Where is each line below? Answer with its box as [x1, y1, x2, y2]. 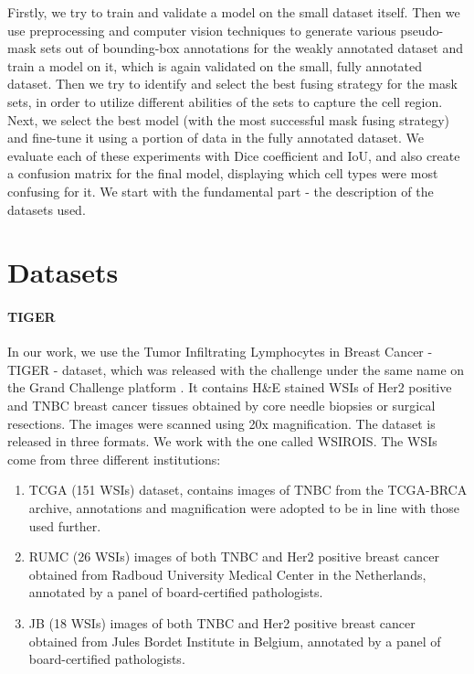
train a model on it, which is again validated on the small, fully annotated [7, 56, 423, 75]
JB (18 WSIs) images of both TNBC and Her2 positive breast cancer [28, 614, 416, 633]
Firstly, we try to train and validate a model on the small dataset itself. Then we [7, 3, 460, 21]
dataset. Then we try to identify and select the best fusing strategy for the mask [7, 74, 458, 93]
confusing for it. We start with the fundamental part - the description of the [7, 181, 434, 200]
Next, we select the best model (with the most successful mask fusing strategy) [7, 110, 450, 129]
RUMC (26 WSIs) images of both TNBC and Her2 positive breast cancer [28, 547, 439, 566]
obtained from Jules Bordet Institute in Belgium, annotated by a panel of [28, 631, 441, 650]
